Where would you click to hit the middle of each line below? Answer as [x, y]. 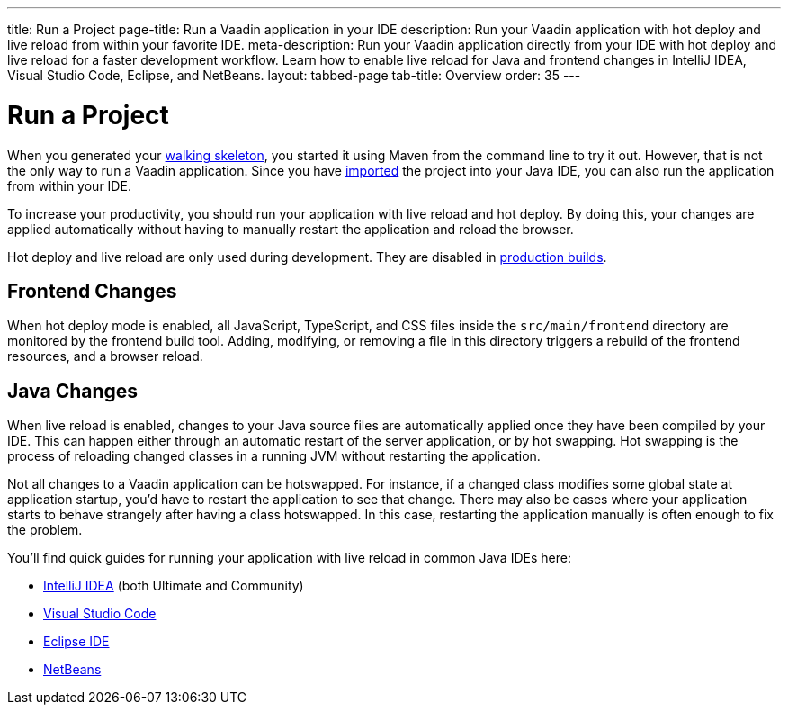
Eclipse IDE [76, 642]
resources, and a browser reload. [105, 356]
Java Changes [73, 391]
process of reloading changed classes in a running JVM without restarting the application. [274, 456]
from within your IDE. [69, 185]
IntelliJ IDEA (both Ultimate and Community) [174, 586]
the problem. [45, 530]
